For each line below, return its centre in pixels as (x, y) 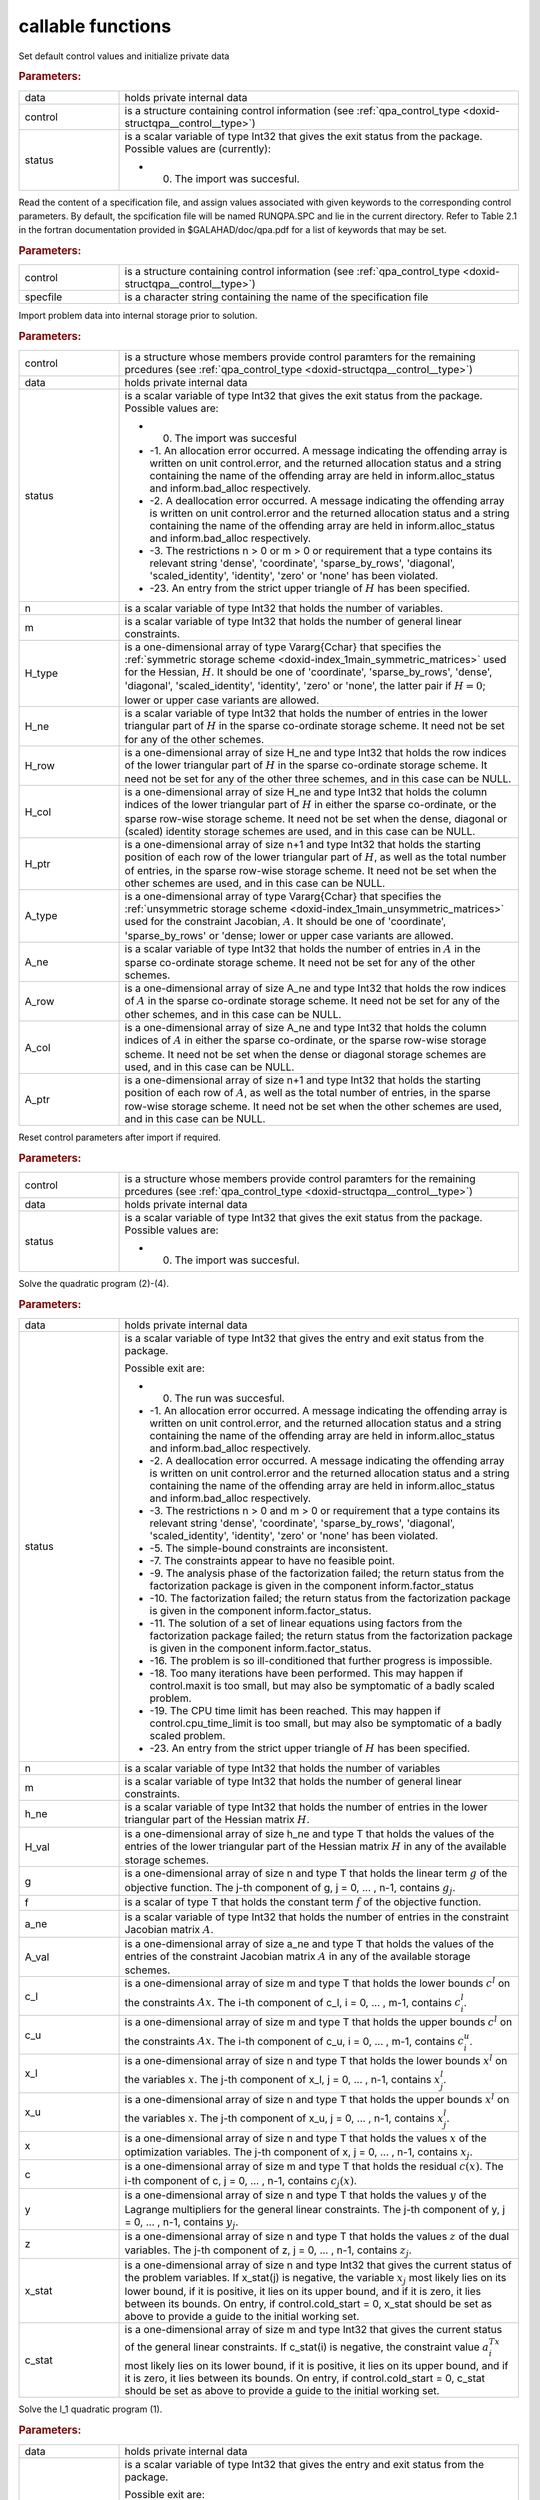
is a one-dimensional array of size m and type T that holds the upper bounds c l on (318, 2021)
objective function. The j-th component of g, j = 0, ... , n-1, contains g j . (290, 1888)
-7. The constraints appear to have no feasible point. (272, 1561)
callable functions (95, 26)
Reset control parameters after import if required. (120, 1137)
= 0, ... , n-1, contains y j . (181, 2222)
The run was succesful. (229, 1398)
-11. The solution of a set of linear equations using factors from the (306, 1623)
